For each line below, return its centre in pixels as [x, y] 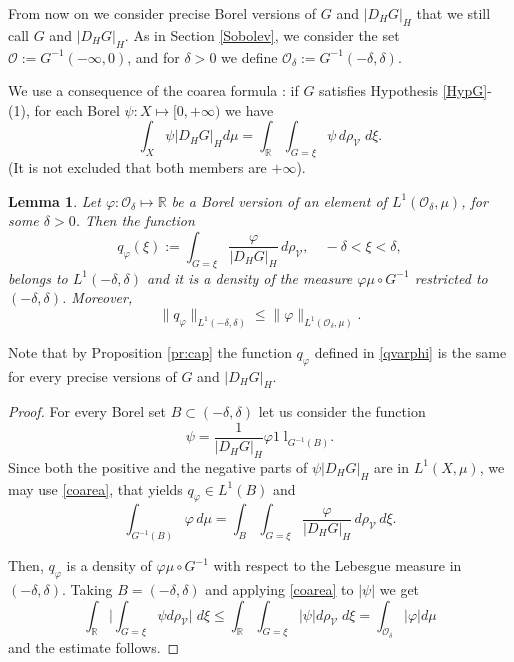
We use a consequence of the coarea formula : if [153, 90]
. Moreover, [97, 297]
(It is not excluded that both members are [137, 167]
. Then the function [135, 220]
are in [391, 466]
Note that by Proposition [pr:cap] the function [150, 351]
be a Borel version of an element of [279, 200]
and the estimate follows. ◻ [94, 646]
